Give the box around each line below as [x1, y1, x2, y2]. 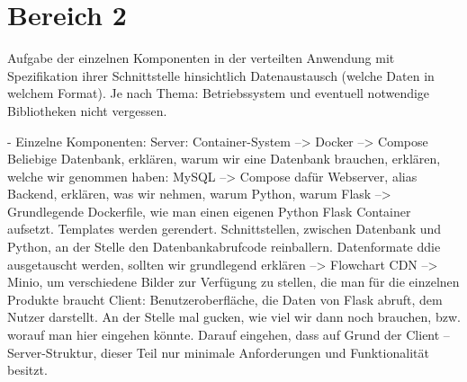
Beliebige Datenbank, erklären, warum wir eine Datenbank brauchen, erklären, [7, 149, 441, 168]
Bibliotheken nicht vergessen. [7, 101, 167, 120]
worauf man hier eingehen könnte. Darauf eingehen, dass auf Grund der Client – [7, 325, 450, 344]
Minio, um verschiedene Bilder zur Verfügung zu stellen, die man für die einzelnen [7, 272, 460, 291]
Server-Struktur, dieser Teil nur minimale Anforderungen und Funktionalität [7, 342, 429, 361]
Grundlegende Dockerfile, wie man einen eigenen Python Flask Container [7, 201, 411, 220]
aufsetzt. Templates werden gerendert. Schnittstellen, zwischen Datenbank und [7, 219, 442, 238]
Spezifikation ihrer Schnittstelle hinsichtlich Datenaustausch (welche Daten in [7, 66, 435, 84]
